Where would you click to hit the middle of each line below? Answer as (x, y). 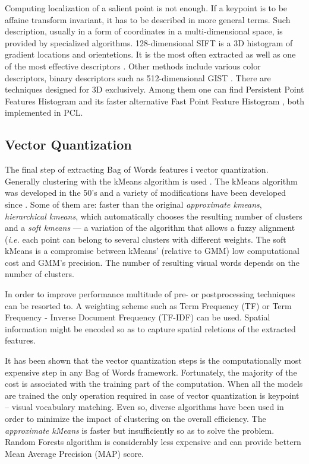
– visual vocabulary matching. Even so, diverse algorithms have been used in (144, 407)
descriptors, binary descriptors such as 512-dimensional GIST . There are (138, 77)
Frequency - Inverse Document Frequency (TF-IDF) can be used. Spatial (138, 317)
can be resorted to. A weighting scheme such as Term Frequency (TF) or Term (148, 305)
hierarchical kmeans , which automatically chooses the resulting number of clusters (154, 216)
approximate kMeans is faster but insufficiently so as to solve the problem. (140, 430)
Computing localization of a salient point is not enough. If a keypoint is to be (146, 8)
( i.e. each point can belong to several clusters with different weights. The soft (146, 239)
